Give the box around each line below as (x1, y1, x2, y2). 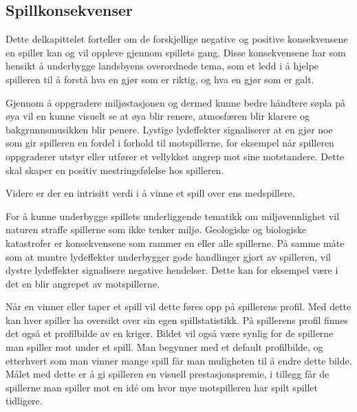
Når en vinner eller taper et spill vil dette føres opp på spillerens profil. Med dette (6, 299, 351, 314)
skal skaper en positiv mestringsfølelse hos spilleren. (6, 162, 224, 177)
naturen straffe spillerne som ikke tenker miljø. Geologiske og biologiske (6, 222, 307, 237)
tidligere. (6, 393, 43, 408)
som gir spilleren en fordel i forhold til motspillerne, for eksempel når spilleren (6, 135, 334, 150)
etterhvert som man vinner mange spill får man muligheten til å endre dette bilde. (6, 353, 352, 367)
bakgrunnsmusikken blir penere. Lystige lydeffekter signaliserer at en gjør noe (6, 122, 333, 136)
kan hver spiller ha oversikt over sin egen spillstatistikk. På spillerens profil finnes (6, 312, 349, 327)
